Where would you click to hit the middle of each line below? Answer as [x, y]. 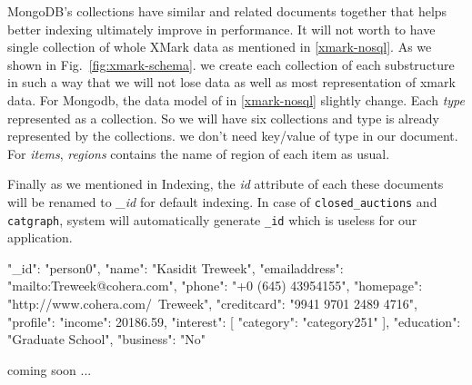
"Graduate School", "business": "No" [107, 339]
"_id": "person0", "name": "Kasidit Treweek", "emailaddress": [176, 267]
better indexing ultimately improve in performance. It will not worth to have [221, 29]
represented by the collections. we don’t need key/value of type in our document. [233, 136]
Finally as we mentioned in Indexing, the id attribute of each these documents [226, 184]
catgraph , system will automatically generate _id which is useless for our [212, 219]
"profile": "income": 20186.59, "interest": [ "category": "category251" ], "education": [234, 321]
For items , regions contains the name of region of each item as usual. [199, 153]
